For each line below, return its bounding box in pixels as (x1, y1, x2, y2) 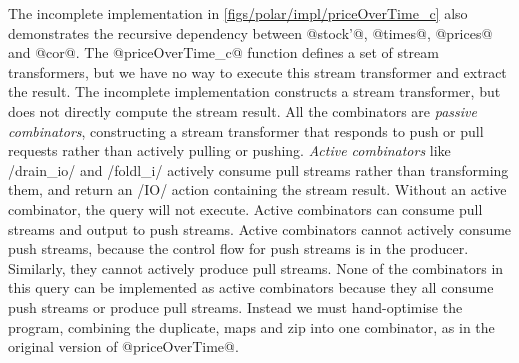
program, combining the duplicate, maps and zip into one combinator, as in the (8, 316, 495, 337)
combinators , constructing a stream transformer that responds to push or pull (8, 120, 484, 141)
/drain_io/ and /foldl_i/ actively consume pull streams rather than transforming (8, 159, 509, 180)
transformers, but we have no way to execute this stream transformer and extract (8, 61, 507, 82)
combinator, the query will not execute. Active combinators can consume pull (8, 198, 483, 219)
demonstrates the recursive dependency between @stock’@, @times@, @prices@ (8, 22, 493, 43)
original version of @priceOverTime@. (8, 336, 239, 357)
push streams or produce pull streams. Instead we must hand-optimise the (8, 296, 463, 317)
